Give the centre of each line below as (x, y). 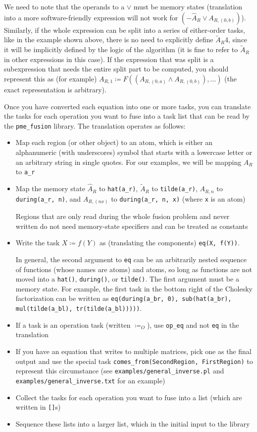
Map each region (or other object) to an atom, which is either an (114, 142)
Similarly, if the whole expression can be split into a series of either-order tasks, (125, 30)
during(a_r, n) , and (48, 198)
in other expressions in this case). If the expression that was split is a (109, 59)
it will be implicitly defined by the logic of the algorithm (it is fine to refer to (121, 49)
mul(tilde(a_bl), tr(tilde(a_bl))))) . (79, 308)
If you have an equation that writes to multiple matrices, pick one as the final (133, 351)
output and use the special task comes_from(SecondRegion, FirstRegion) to (134, 361)
